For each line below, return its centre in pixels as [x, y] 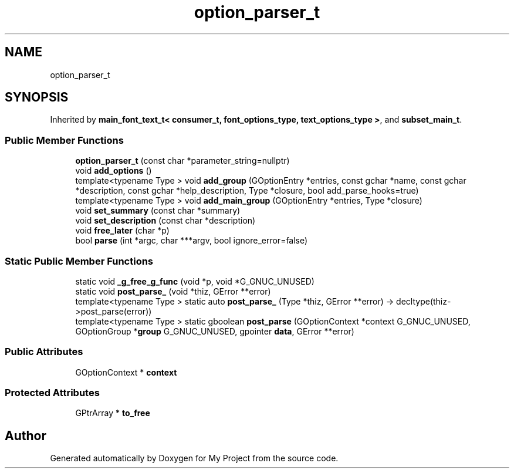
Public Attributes [44, 352]
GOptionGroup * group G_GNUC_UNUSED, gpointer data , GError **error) [215, 331]
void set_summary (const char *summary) [158, 211]
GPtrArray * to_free [113, 413]
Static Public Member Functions [79, 261]
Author [26, 435]
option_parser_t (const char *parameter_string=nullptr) [182, 161]
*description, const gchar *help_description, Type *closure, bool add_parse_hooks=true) [247, 191]
